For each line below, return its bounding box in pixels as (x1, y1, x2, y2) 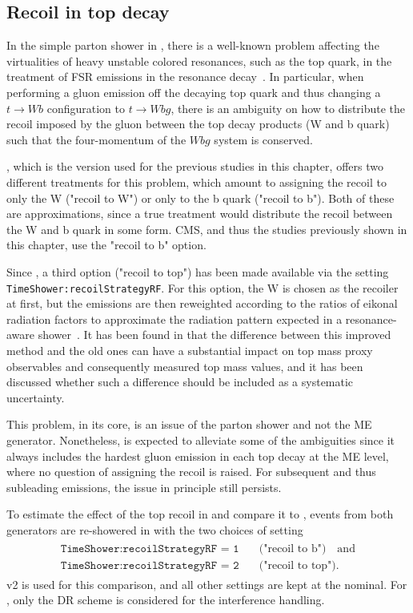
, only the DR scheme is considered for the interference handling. (6, 591, 325, 608)
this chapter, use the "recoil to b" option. (6, 236, 206, 253)
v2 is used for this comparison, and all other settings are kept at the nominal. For (6, 575, 407, 592)
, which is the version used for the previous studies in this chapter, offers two (6, 158, 383, 175)
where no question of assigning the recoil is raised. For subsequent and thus (6, 463, 376, 480)
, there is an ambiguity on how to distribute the (170, 99, 406, 116)
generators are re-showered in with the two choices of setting (6, 521, 303, 538)
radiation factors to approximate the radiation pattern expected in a (6, 310, 343, 327)
